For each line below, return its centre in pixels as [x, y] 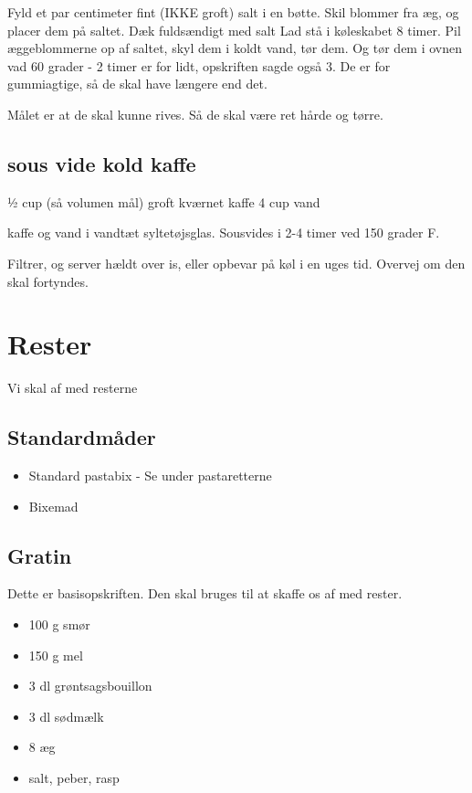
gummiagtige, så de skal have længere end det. [137, 84]
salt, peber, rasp [74, 778]
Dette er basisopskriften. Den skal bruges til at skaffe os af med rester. [205, 593]
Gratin [40, 555]
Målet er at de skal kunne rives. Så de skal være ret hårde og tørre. [195, 114]
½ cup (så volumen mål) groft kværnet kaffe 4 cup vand [164, 201]
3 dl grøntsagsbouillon [90, 686]
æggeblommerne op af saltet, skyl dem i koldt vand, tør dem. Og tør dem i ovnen [235, 48]
